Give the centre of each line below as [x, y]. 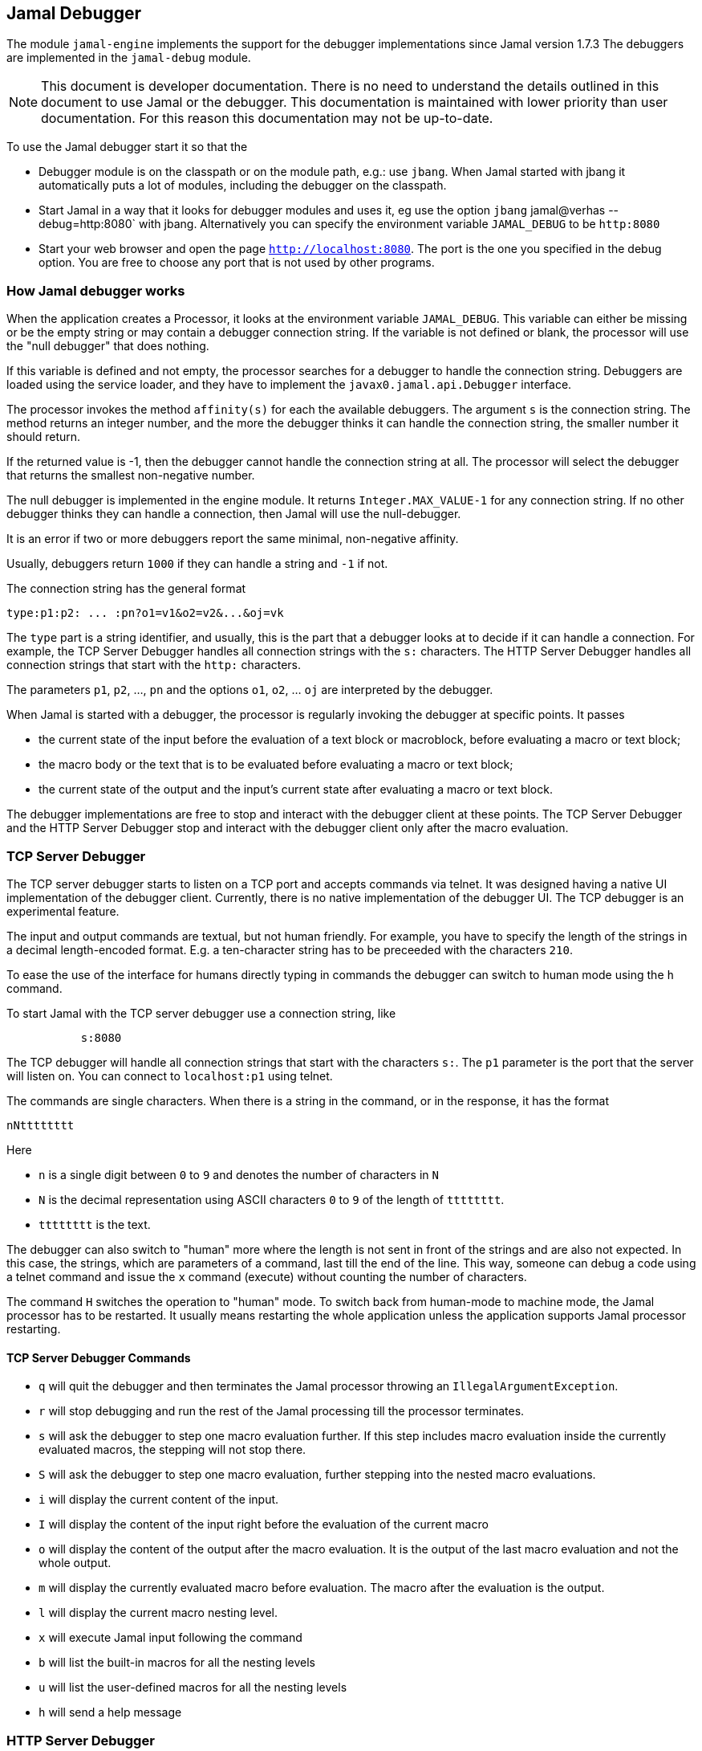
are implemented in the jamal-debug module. [129, 58]
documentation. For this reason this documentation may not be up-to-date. [267, 118]
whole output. [75, 1563]
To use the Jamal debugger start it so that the [127, 147]
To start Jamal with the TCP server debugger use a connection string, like [201, 1013]
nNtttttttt [41, 1125]
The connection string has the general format [126, 589]
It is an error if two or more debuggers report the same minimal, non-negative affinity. [233, 539]
